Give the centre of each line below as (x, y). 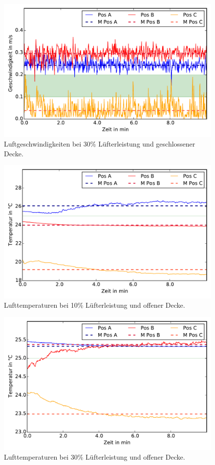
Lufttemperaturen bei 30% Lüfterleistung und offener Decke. (95, 456)
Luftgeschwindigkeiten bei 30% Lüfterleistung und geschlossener (100, 144)
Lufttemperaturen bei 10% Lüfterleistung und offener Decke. (95, 305)
